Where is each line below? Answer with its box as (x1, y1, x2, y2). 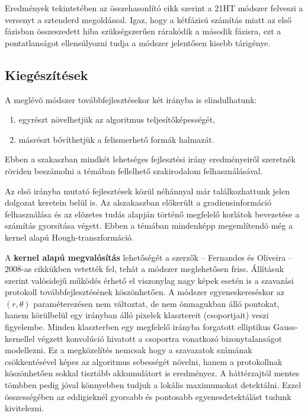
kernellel (5, 332, 35, 344)
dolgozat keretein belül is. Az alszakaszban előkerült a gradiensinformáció (5, 196, 272, 209)
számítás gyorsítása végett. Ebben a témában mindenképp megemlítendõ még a (5, 219, 293, 232)
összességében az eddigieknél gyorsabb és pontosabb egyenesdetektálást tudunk (5, 390, 291, 402)
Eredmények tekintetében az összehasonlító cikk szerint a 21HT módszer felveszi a (5, 2, 303, 14)
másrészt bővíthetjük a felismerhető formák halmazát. (18, 133, 214, 145)
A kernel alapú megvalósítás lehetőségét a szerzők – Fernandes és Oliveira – (5, 251, 293, 263)
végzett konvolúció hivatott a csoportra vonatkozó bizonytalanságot (37, 332, 283, 344)
